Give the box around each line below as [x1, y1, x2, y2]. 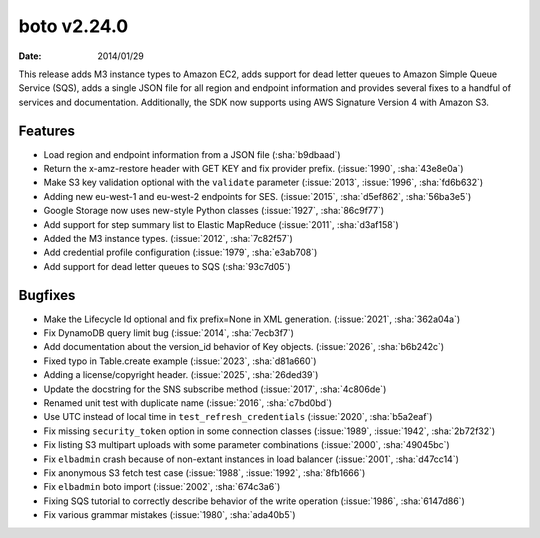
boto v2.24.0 [18, 15, 129, 37]
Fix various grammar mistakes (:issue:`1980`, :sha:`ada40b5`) [43, 509, 296, 521]
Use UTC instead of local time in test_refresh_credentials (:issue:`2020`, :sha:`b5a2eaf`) [43, 411, 433, 423]
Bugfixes [18, 286, 76, 304]
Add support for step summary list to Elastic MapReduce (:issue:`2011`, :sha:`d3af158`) [43, 218, 399, 230]
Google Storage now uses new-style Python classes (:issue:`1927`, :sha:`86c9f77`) [43, 205, 385, 217]
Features [18, 122, 75, 139]
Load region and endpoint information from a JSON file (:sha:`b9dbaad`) [43, 148, 341, 160]
